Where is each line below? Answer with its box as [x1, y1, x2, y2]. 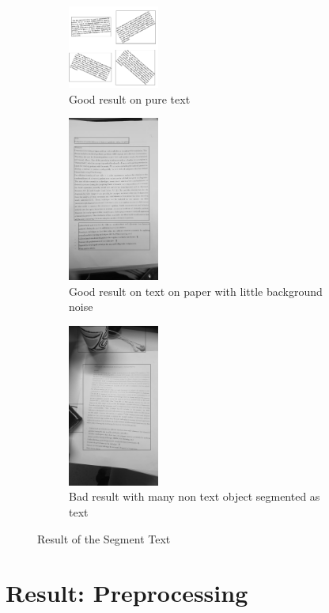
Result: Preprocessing [6, 577, 248, 609]
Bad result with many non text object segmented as [69, 488, 320, 505]
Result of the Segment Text [37, 530, 171, 547]
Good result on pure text [69, 90, 191, 107]
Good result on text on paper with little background [69, 282, 323, 299]
